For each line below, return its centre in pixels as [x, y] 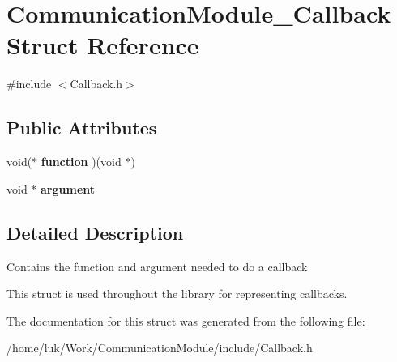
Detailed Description [95, 232]
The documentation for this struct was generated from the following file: [186, 320]
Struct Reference [103, 45]
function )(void [81, 162]
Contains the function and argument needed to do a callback [157, 266]
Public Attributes [82, 128]
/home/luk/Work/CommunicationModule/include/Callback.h [160, 348]
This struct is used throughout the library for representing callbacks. [177, 294]
